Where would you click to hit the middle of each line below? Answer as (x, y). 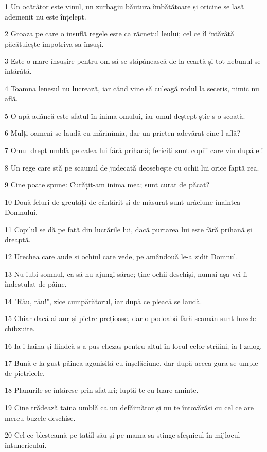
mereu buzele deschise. (40, 417)
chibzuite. (20, 328)
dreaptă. (18, 239)
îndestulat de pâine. (36, 284)
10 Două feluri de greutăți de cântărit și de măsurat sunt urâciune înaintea (123, 202)
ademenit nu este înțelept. (46, 16)
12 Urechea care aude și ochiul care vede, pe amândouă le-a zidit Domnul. (121, 257)
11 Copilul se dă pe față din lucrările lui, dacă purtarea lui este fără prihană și (128, 229)
